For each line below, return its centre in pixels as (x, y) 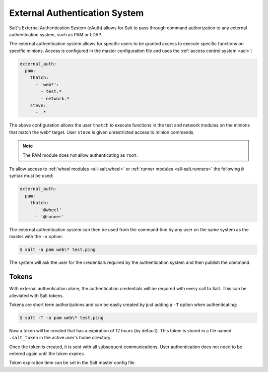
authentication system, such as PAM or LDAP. (56, 34)
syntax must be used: (31, 176)
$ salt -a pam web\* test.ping (58, 250)
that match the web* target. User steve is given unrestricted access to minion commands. (102, 132)
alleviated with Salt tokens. (36, 296)
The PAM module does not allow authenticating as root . (80, 155)
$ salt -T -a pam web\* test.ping (62, 318)
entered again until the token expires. (47, 354)
